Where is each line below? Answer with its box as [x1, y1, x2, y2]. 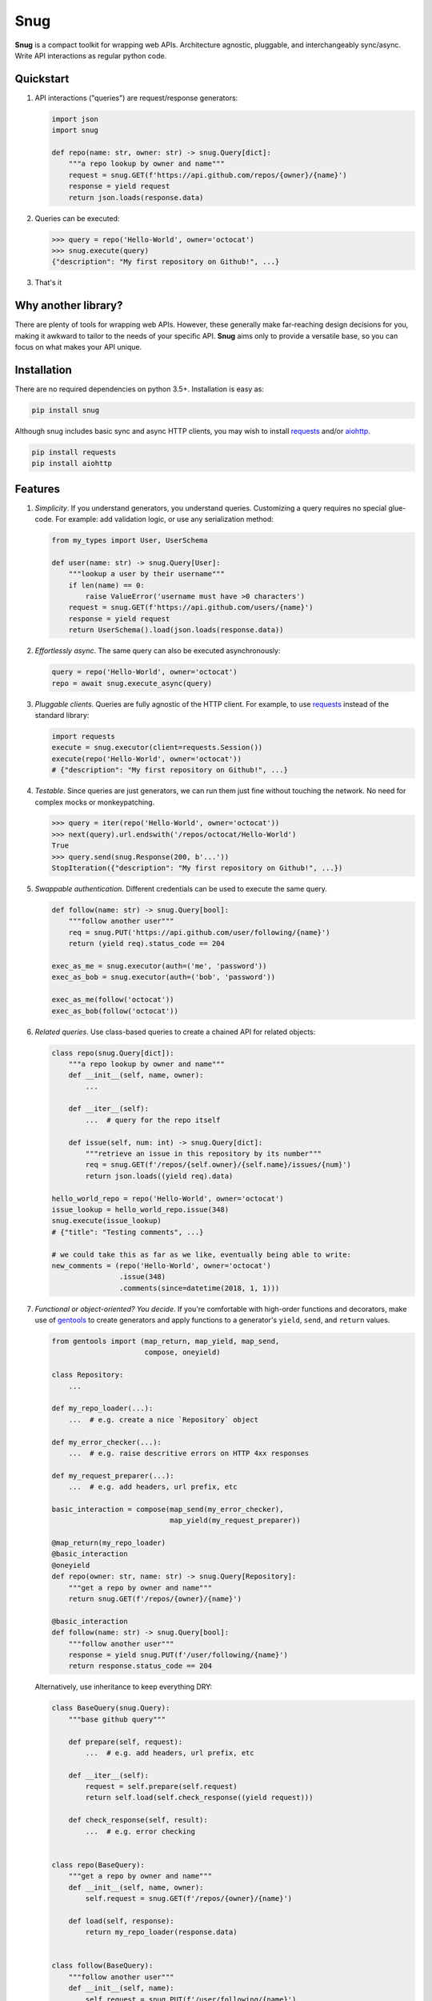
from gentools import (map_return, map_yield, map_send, [51, 1337, 280, 1346]
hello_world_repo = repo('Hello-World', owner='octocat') [51, 1193, 284, 1203]
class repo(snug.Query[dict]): [51, 1049, 175, 1057]
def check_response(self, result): [68, 1815, 208, 1825]
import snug [51, 126, 99, 135]
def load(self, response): [68, 1916, 175, 1925]
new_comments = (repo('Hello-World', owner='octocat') [51, 1261, 271, 1270]
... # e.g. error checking [85, 1827, 196, 1836]
